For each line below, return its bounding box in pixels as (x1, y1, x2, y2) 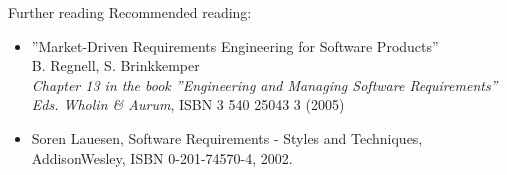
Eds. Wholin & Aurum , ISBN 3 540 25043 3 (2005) (31, 94, 345, 115)
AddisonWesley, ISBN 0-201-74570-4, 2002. (31, 147, 293, 168)
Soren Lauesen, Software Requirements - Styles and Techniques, (31, 127, 423, 148)
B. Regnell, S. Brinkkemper (31, 55, 200, 76)
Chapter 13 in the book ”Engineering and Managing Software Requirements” (31, 74, 498, 95)
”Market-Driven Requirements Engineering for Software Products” (31, 35, 439, 56)
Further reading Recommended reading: (8, 2, 252, 22)
